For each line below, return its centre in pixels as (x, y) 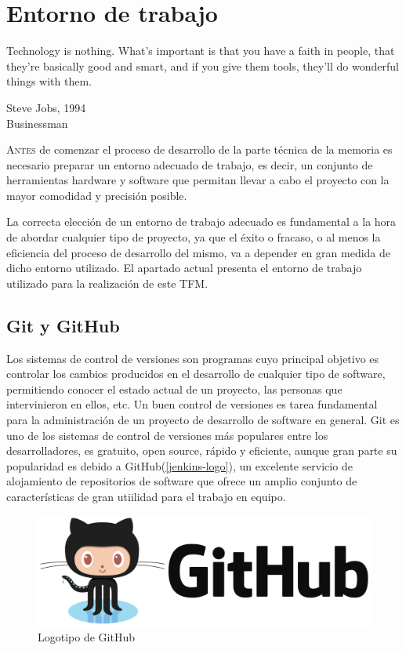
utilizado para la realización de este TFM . (107, 283)
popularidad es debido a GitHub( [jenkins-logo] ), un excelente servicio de (179, 465)
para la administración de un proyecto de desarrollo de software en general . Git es (203, 420)
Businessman (37, 123)
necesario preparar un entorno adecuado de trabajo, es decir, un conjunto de (190, 164)
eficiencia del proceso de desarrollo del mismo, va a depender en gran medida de (198, 252)
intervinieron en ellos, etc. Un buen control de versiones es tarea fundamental (192, 404)
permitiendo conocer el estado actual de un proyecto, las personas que (174, 389)
